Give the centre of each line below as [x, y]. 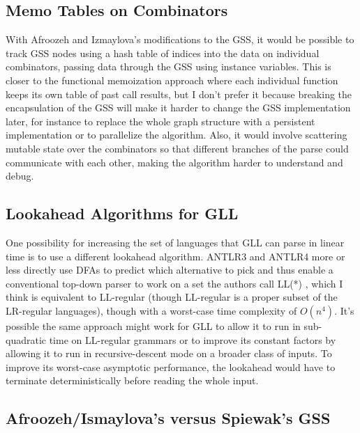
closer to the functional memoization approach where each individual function [172, 80]
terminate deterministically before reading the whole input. [132, 380]
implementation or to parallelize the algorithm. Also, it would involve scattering [177, 135]
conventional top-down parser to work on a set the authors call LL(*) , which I [174, 283]
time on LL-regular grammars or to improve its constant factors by [193, 339]
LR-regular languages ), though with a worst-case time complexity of [151, 310]
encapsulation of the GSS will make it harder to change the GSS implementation [178, 108]
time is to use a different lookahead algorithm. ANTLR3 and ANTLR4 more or [175, 256]
